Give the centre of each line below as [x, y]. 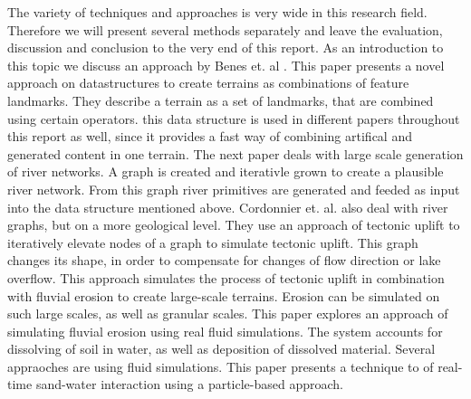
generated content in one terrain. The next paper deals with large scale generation [235, 153]
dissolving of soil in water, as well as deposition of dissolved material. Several [221, 349]
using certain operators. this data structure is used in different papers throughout [234, 118]
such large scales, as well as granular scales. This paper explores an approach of [228, 313]
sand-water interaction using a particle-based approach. [189, 384]
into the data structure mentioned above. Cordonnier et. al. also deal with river [228, 207]
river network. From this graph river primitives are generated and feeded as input [234, 189]
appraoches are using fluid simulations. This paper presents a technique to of [221, 366]
